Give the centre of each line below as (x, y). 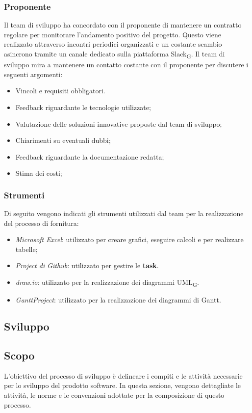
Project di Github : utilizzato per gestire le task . (87, 265)
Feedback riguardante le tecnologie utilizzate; (83, 107)
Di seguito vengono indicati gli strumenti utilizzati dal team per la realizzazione (124, 213)
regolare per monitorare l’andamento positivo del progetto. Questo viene (113, 34)
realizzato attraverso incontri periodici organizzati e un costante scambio (113, 44)
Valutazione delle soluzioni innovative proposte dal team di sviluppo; (119, 124)
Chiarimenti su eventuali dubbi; (63, 140)
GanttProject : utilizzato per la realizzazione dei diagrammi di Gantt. (118, 300)
